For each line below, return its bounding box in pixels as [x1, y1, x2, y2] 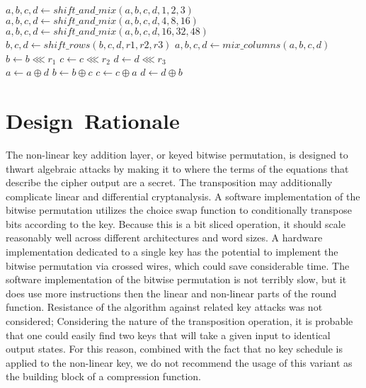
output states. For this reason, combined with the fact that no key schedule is [6, 341, 343, 356]
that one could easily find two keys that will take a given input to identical [6, 327, 331, 342]
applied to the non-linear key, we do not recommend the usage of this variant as [6, 355, 353, 370]
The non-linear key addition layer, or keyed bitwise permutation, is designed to [6, 147, 348, 161]
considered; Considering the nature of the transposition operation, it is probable [6, 314, 353, 329]
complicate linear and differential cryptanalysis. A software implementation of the [6, 188, 360, 203]
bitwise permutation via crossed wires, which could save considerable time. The [6, 258, 350, 273]
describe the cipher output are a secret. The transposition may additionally [6, 175, 333, 190]
